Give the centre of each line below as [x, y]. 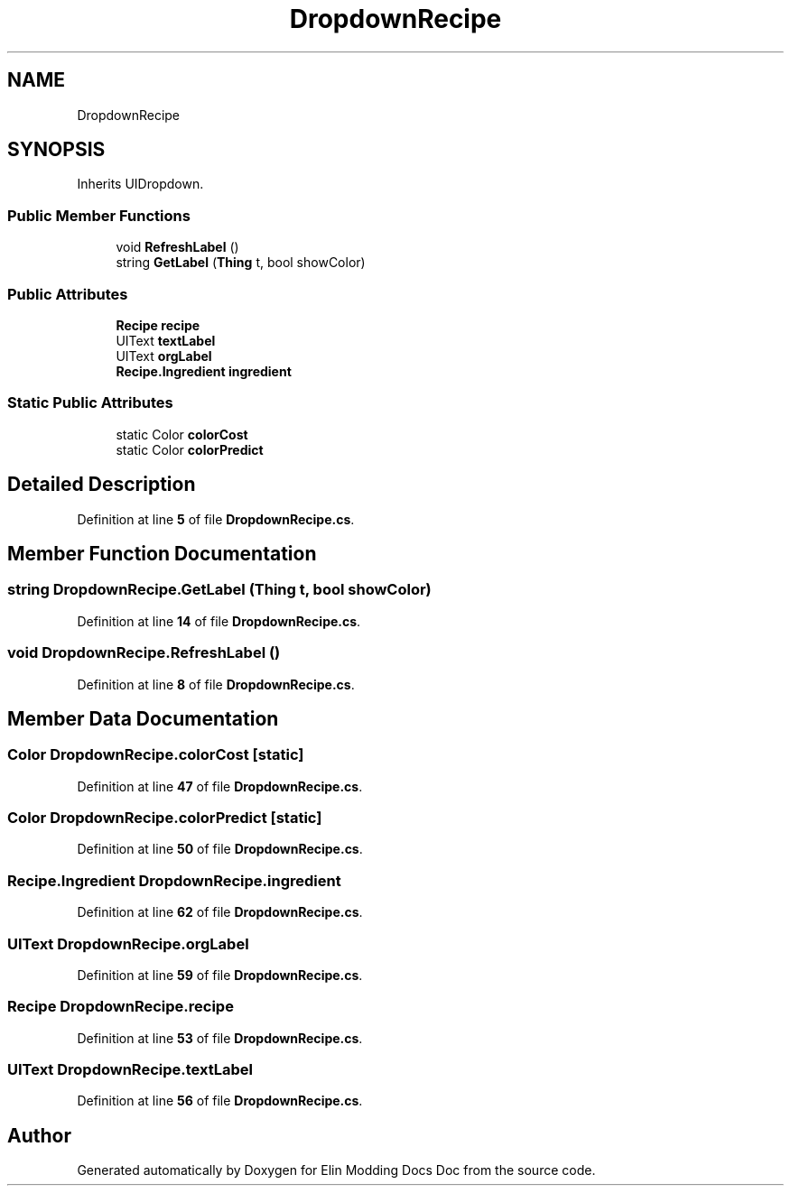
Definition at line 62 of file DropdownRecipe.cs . [220, 912]
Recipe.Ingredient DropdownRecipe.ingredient [174, 880]
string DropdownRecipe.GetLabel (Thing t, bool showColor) [219, 590]
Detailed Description [102, 485]
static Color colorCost [182, 434]
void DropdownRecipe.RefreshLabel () [144, 653]
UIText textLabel [166, 340]
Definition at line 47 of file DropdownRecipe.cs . [220, 786]
